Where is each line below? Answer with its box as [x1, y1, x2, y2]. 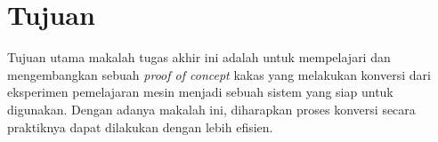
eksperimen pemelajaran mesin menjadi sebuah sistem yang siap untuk [7, 83, 393, 101]
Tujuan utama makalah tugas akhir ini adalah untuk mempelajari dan [7, 48, 391, 67]
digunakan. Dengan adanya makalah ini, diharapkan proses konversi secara [7, 99, 416, 118]
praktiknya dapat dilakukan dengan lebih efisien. [7, 117, 273, 136]
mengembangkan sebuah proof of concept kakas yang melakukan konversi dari [7, 65, 431, 83]
